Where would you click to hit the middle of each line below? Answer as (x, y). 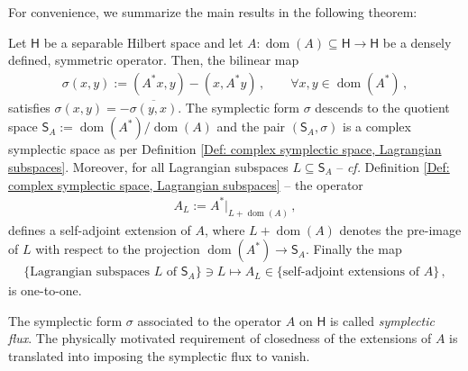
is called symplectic (382, 320)
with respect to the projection (118, 249)
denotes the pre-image (400, 229)
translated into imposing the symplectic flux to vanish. (159, 355)
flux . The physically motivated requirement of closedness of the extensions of (220, 338)
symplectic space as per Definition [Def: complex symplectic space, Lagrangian (225, 149)
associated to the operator (210, 320)
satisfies (29, 107)
